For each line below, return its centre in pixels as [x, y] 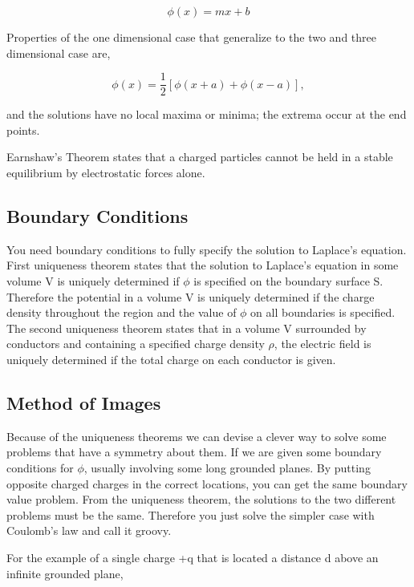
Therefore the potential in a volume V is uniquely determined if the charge [191, 296]
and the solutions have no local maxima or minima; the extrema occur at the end [207, 114]
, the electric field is [323, 344]
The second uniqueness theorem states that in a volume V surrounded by [187, 328]
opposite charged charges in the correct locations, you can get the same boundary [207, 483]
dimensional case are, [59, 53]
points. [23, 130]
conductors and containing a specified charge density [136, 344]
